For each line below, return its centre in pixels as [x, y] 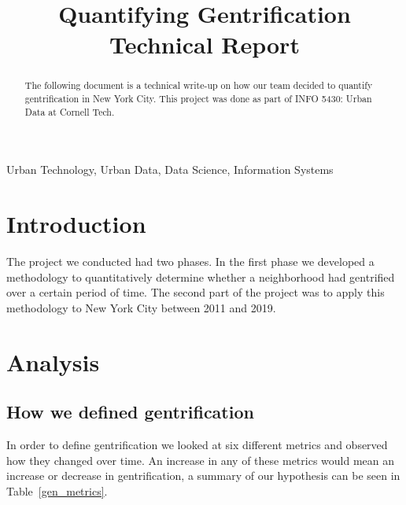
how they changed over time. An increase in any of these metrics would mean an [201, 460]
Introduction [76, 224]
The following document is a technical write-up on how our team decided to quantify [199, 85]
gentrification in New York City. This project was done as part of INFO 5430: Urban [198, 99]
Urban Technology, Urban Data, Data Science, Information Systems [170, 170]
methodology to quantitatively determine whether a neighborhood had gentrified [201, 276]
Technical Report [205, 44]
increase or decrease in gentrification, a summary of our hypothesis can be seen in [203, 476]
